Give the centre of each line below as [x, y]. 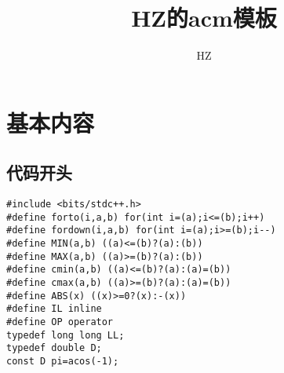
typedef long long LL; [66, 335]
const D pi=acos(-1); [63, 361]
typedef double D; [54, 348]
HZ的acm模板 [204, 18]
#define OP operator [60, 322]
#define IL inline [54, 309]
